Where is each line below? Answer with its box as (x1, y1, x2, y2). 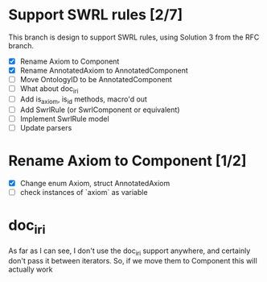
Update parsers (19, 122, 72, 132)
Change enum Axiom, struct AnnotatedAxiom (19, 178, 170, 188)
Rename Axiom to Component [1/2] (8, 151, 247, 170)
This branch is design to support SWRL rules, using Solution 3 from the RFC (8, 32, 260, 42)
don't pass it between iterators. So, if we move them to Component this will (8, 256, 257, 266)
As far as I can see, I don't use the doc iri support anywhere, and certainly (8, 246, 251, 257)
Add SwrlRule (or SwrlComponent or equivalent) (19, 105, 180, 114)
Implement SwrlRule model (19, 114, 110, 123)
